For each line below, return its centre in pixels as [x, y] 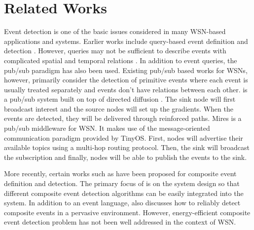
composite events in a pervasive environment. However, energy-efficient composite [127, 212]
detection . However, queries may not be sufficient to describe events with [115, 51]
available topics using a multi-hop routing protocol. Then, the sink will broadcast [127, 147]
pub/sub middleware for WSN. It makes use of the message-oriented [107, 128]
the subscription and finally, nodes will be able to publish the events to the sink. [126, 157]
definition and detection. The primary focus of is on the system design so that [122, 183]
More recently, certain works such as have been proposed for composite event [120, 173]
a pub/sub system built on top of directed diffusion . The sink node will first [120, 99]
